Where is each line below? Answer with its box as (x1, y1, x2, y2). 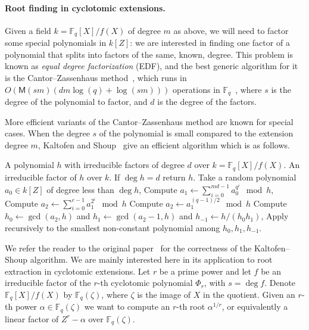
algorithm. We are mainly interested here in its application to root (30, 253, 273, 266)
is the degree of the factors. (157, 95, 257, 108)
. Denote (264, 276, 296, 289)
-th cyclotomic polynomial (97, 276, 193, 289)
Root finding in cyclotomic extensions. (5, 1, 166, 14)
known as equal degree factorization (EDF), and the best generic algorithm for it (5, 60, 298, 72)
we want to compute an (84, 300, 170, 313)
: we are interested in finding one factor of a (130, 36, 290, 49)
